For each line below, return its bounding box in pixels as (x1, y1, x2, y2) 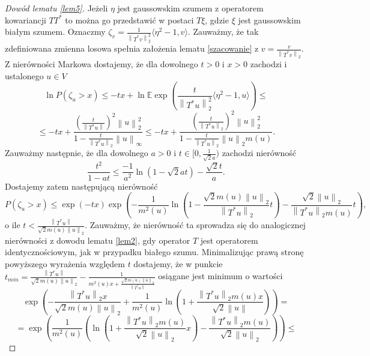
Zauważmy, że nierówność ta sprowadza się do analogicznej (89, 219, 306, 231)
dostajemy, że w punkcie (133, 257, 223, 270)
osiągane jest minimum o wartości (158, 270, 283, 282)
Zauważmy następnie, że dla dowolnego (5, 146, 148, 159)
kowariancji (5, 13, 46, 26)
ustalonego (5, 69, 44, 82)
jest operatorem (200, 234, 258, 246)
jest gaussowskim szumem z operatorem (117, 2, 264, 14)
